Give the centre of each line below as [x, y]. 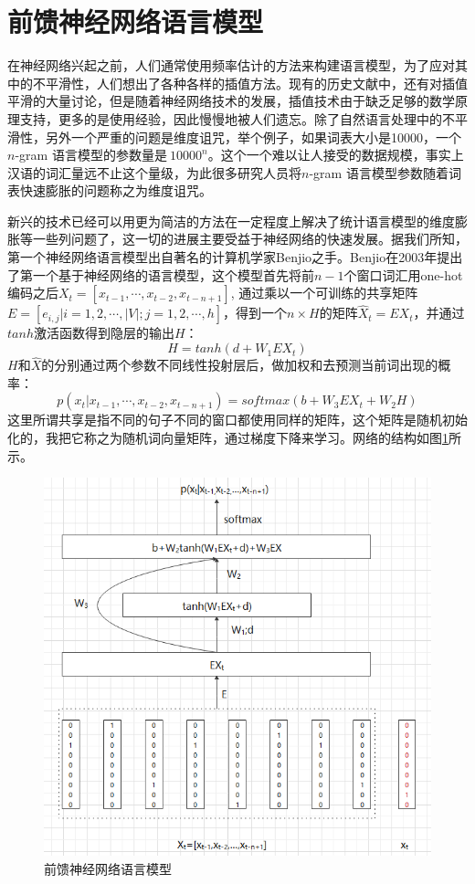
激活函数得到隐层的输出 [104, 333]
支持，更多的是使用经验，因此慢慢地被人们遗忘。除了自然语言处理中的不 [237, 118]
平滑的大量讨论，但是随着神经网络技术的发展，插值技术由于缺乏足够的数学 [231, 101]
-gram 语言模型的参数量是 [91, 155]
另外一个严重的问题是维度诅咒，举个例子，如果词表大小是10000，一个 [253, 137]
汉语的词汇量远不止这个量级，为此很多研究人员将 [154, 172]
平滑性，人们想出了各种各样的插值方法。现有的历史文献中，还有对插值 [256, 83]
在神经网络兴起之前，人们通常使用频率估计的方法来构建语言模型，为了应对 [231, 65]
